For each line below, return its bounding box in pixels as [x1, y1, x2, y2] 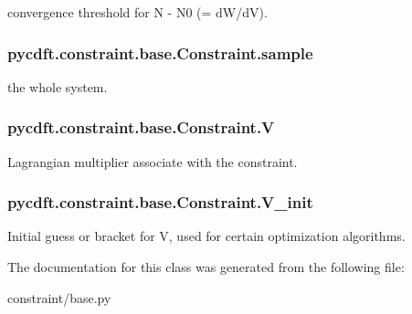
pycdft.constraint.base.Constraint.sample [7, 41, 313, 64]
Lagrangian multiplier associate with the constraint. [7, 152, 298, 171]
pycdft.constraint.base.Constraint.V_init [7, 191, 313, 214]
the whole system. [7, 77, 108, 96]
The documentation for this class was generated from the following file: [7, 257, 405, 277]
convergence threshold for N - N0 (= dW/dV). [7, 3, 268, 21]
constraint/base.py [7, 288, 111, 307]
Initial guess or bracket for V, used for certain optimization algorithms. [7, 226, 406, 246]
